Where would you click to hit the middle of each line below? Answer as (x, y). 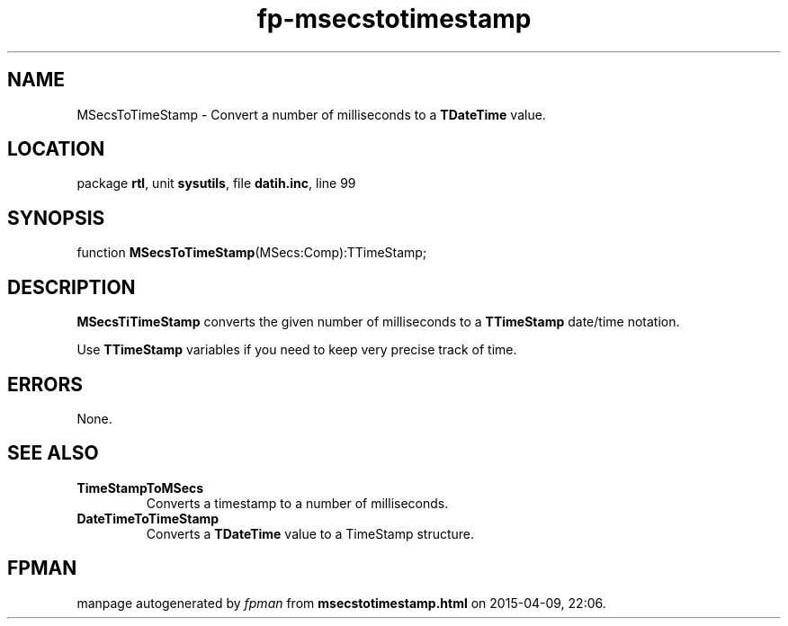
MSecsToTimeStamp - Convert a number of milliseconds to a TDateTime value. (311, 114)
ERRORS (45, 384)
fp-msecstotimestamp (394, 19)
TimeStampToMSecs (140, 487)
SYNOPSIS (56, 218)
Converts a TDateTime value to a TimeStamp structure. (310, 533)
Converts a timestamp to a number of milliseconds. (297, 503)
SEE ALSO (53, 453)
